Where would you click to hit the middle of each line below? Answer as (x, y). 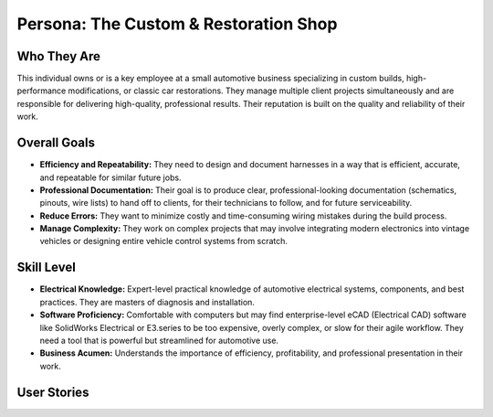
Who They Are (58, 56)
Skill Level (47, 267)
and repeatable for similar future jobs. (110, 177)
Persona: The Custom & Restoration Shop (177, 24)
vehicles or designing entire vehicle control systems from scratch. (163, 241)
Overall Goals (56, 143)
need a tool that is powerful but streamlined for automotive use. (159, 340)
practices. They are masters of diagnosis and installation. (147, 302)
